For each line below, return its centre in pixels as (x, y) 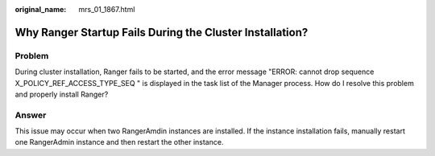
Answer (31, 115)
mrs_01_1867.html (107, 9)
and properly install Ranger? (62, 94)
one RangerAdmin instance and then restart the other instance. (119, 142)
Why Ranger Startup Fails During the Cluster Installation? (162, 32)
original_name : (41, 9)
